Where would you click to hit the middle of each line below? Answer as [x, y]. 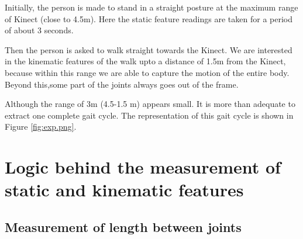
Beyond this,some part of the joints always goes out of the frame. [122, 84]
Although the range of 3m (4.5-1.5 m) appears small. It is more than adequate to [150, 104]
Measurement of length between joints [123, 226]
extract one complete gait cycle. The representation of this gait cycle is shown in [149, 115]
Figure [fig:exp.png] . [41, 127]
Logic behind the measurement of [143, 167]
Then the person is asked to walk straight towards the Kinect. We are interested [149, 49]
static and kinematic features [124, 190]
